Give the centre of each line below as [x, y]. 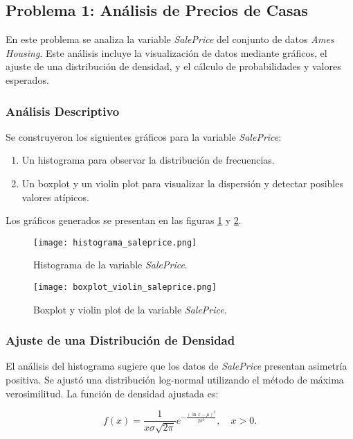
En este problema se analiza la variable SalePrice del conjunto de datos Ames [170, 39]
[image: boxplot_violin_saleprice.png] [125, 287]
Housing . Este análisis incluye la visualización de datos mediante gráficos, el [166, 52]
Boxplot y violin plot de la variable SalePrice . [130, 309]
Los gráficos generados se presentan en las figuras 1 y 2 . [124, 220]
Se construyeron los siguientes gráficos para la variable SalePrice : [144, 136]
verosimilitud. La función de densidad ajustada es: [112, 393]
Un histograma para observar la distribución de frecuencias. [148, 160]
